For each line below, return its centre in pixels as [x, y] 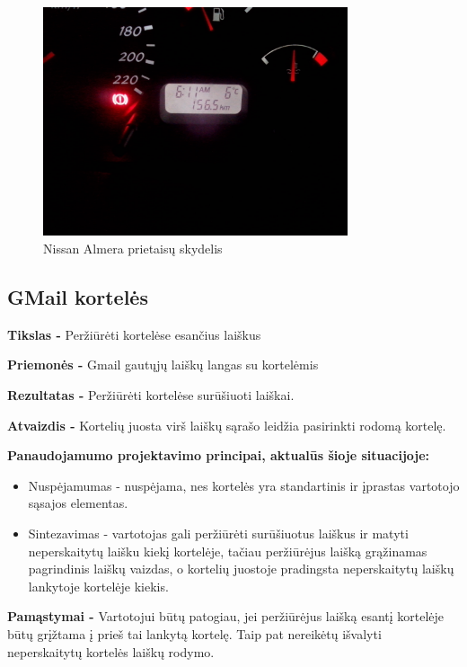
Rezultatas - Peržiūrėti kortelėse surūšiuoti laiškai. [151, 394]
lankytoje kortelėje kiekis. [98, 586]
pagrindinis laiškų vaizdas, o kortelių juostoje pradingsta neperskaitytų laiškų [241, 569]
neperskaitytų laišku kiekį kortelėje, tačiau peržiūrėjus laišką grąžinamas [228, 551]
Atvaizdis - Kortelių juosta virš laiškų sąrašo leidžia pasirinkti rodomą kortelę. [227, 425]
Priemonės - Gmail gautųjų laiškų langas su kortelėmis [163, 365]
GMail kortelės [78, 296]
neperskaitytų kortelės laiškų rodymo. [111, 651]
